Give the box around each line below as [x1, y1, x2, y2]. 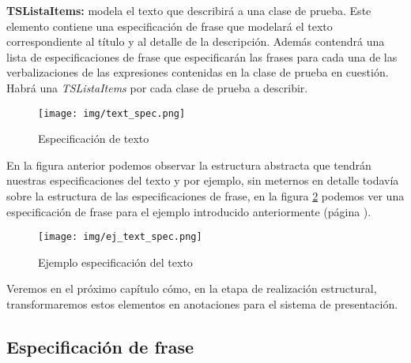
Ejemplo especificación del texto [38, 253, 193, 270]
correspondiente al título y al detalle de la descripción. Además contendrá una [6, 33, 385, 50]
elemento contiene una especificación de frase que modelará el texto [6, 17, 333, 34]
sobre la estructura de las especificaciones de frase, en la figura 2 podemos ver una [6, 188, 405, 204]
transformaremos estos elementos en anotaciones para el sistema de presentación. [6, 296, 398, 312]
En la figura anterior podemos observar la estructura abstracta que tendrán [6, 156, 371, 173]
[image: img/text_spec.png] [38, 107, 186, 119]
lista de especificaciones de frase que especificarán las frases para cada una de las [6, 48, 398, 65]
